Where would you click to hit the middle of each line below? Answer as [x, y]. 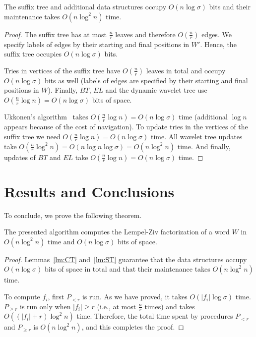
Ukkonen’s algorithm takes [46, 116]
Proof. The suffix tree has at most [56, 34]
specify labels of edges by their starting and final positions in [97, 44]
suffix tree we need [32, 136]
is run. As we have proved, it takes [135, 297]
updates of [20, 157]
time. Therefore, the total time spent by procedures [155, 316]
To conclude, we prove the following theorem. [73, 215]
